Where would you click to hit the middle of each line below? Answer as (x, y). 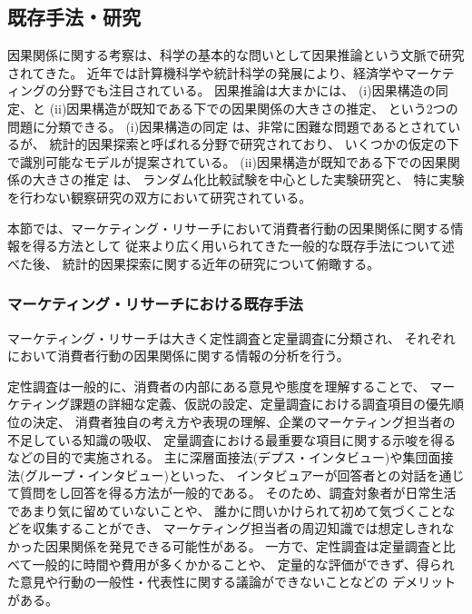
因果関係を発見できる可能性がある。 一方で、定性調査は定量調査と (244, 546)
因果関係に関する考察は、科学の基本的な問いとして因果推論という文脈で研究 (236, 55)
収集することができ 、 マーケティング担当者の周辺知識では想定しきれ (237, 528)
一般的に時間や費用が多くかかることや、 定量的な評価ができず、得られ (243, 564)
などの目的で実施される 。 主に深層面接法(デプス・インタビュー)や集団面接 (231, 457)
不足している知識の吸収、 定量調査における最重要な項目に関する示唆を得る (232, 439)
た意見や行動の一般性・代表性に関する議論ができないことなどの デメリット (232, 582)
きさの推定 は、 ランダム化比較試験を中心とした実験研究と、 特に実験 (255, 179)
